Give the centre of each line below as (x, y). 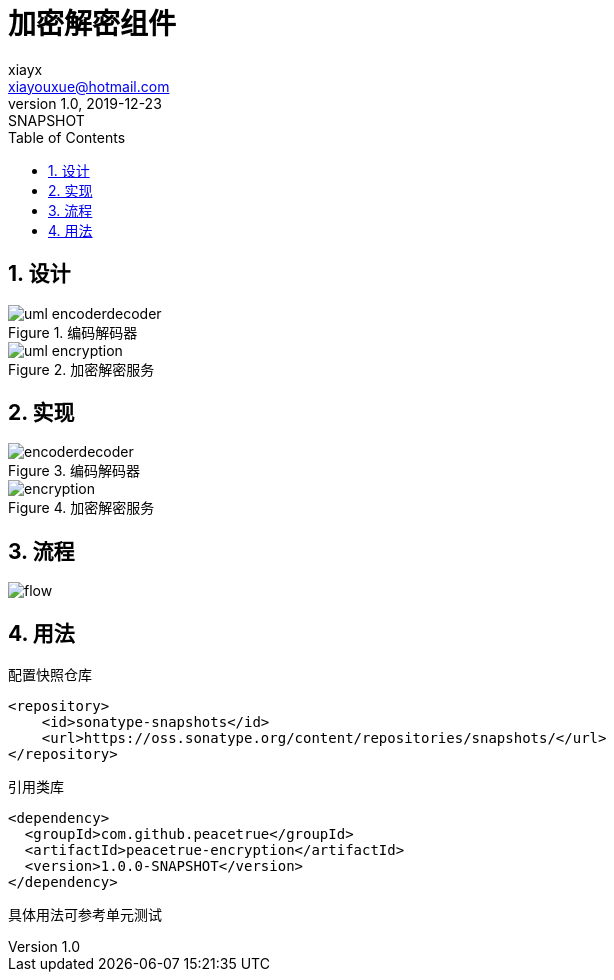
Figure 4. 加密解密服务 (81, 508)
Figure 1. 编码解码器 (73, 332)
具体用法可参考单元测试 (85, 915)
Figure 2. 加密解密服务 (81, 369)
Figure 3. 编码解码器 (74, 471)
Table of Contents (67, 137)
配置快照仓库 (50, 675)
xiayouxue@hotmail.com (89, 86)
